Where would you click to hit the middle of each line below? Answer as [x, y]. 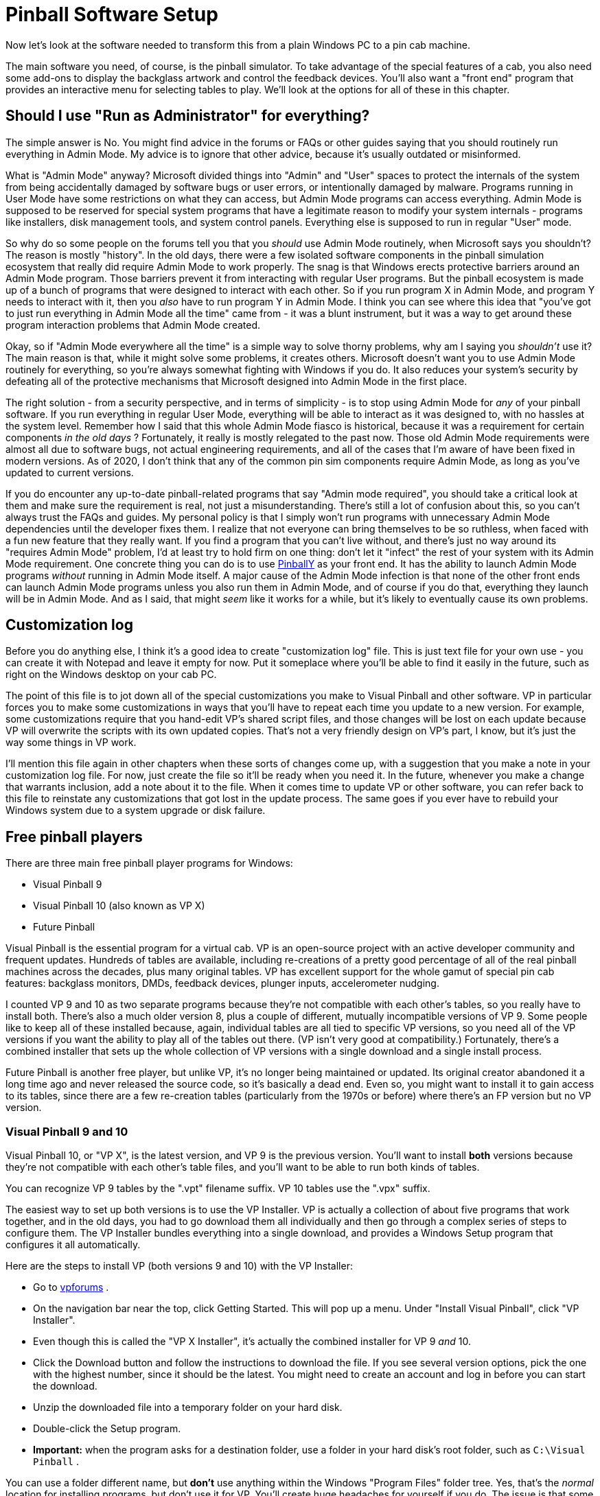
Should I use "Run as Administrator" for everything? [188, 116]
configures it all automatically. [73, 1245]
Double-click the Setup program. [107, 1429]
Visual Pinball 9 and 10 [67, 1131]
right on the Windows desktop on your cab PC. [111, 675]
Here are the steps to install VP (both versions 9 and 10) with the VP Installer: [179, 1266]
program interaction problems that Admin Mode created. [133, 325]
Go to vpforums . [71, 1287]
